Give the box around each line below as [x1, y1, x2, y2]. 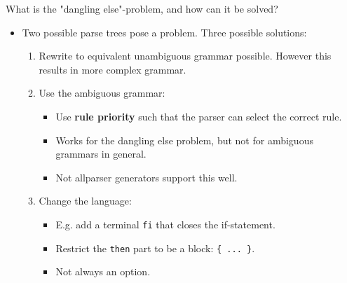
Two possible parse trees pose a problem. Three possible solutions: [22, 25, 307, 39]
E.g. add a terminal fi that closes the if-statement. [55, 216, 275, 231]
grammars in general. [55, 146, 147, 161]
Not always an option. [55, 264, 151, 279]
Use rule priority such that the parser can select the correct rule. [55, 109, 342, 123]
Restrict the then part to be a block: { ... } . [55, 240, 255, 255]
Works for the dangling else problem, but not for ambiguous [55, 132, 313, 147]
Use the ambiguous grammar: [39, 85, 165, 100]
